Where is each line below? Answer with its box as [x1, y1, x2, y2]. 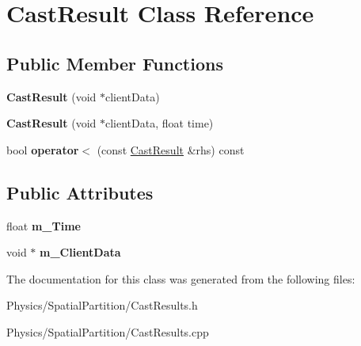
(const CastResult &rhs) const [97, 141, 245, 158]
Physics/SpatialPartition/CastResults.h [6, 297, 198, 314]
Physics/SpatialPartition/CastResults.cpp [6, 323, 209, 340]
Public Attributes [6, 180, 154, 204]
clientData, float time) [105, 115, 214, 131]
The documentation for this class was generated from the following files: [6, 270, 355, 287]
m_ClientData [40, 244, 121, 260]
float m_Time [6, 217, 81, 234]
